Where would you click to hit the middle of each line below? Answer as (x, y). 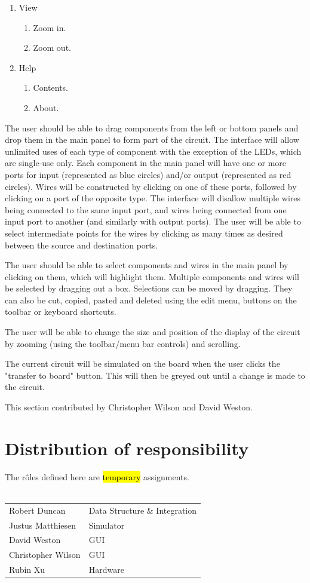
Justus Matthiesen (43, 525)
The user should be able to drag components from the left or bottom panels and (152, 128)
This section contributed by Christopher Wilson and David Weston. (129, 407)
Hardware (106, 570)
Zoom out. (52, 47)
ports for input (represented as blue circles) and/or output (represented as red (148, 174)
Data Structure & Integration (143, 510)
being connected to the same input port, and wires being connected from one (146, 209)
